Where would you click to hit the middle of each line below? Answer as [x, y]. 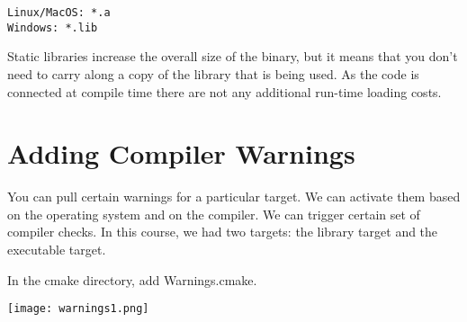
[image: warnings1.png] [78, 309]
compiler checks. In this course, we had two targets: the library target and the [223, 232]
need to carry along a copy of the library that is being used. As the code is [213, 73]
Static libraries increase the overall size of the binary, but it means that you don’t [233, 56]
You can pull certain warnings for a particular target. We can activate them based [234, 197]
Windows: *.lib [53, 27]
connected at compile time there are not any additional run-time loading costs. [225, 91]
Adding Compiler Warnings [181, 153]
